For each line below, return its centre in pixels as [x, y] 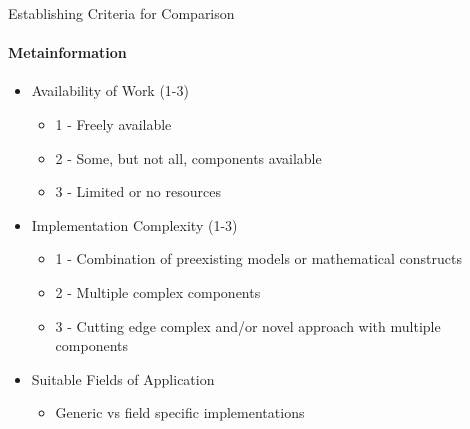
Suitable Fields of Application [123, 378]
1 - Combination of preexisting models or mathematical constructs [258, 258]
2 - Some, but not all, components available [188, 157]
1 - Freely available [113, 123]
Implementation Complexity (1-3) [134, 224]
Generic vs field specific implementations [180, 412]
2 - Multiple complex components [158, 291]
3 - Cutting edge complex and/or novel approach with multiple [248, 325]
